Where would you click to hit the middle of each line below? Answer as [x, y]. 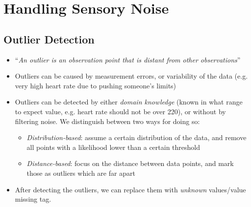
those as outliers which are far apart [81, 173]
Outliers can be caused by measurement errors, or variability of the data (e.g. [131, 76]
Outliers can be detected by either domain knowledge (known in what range [129, 102]
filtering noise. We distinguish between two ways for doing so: [107, 121]
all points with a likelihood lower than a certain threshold [113, 147]
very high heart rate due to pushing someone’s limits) [96, 85]
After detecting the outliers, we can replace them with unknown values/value [130, 189]
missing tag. [33, 199]
